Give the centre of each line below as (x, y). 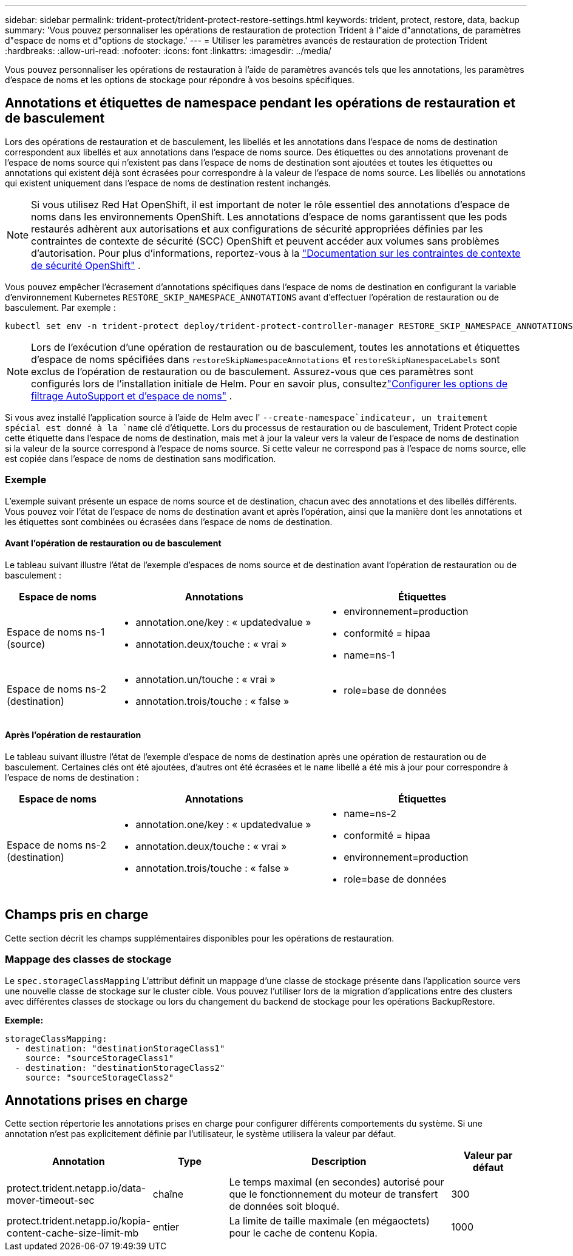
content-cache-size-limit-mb (73, 1233)
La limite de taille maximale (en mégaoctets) (329, 1221)
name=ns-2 (370, 814)
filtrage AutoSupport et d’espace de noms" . (132, 395)
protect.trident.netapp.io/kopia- (79, 1221)
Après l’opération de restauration (73, 735)
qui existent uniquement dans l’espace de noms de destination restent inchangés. (168, 183)
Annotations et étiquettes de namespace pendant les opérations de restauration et (260, 103)
